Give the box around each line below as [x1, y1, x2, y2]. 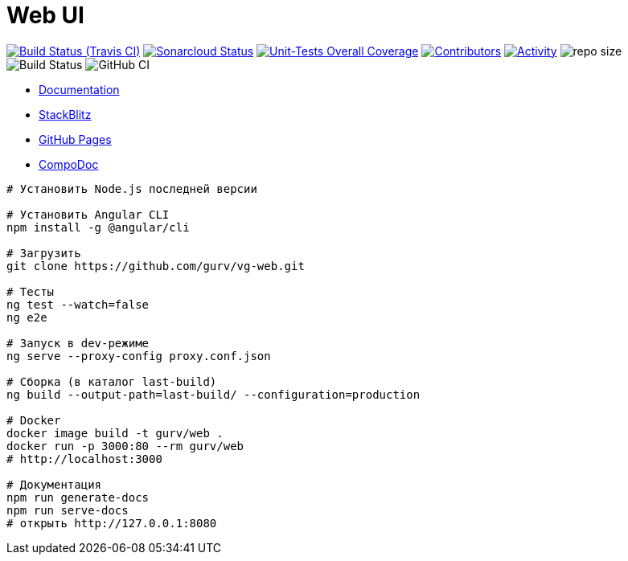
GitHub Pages [39, 132, 112, 146]
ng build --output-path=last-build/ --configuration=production [6, 387, 421, 401]
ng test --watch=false [6, 297, 150, 311]
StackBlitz [39, 107, 92, 121]
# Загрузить [6, 246, 81, 260]
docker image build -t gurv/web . [6, 426, 224, 440]
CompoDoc [39, 157, 99, 171]
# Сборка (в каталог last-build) [6, 375, 217, 388]
